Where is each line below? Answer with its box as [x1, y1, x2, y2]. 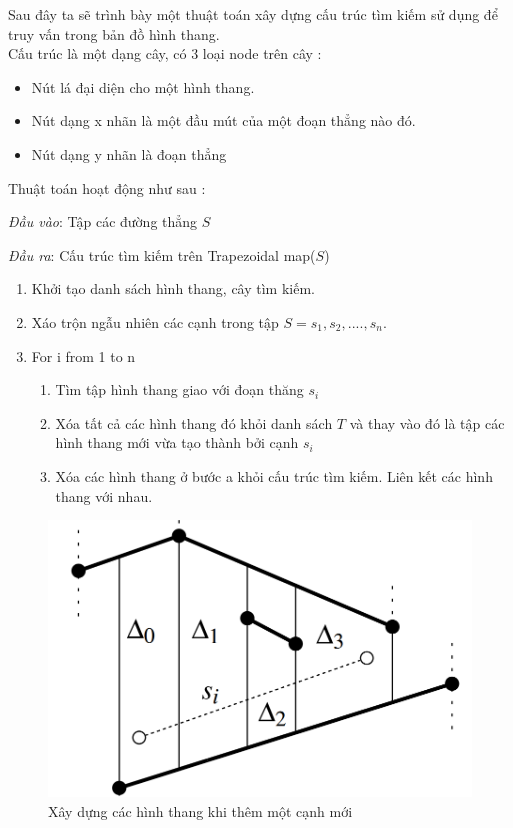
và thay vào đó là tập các [349, 412, 505, 433]
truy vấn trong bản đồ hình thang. [8, 23, 220, 44]
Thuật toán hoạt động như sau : [8, 177, 206, 198]
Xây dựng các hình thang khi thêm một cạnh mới [48, 800, 353, 821]
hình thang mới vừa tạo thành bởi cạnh [55, 432, 299, 453]
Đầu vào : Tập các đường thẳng [8, 211, 198, 232]
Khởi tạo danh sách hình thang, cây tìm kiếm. [31, 278, 316, 299]
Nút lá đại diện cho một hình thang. [31, 76, 255, 97]
